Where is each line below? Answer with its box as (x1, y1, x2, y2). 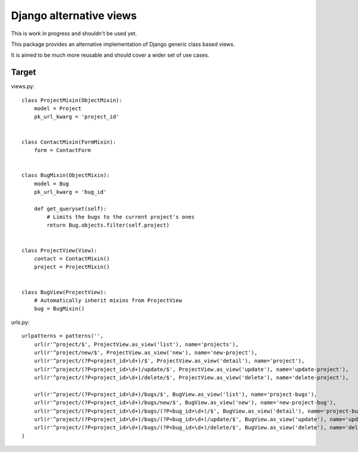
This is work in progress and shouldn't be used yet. (11, 30, 137, 37)
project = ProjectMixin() (33, 264, 110, 271)
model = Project (33, 105, 82, 112)
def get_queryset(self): (33, 205, 107, 212)
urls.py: (11, 318, 30, 326)
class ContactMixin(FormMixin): (21, 138, 116, 145)
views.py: (11, 83, 35, 90)
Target (11, 67, 36, 78)
